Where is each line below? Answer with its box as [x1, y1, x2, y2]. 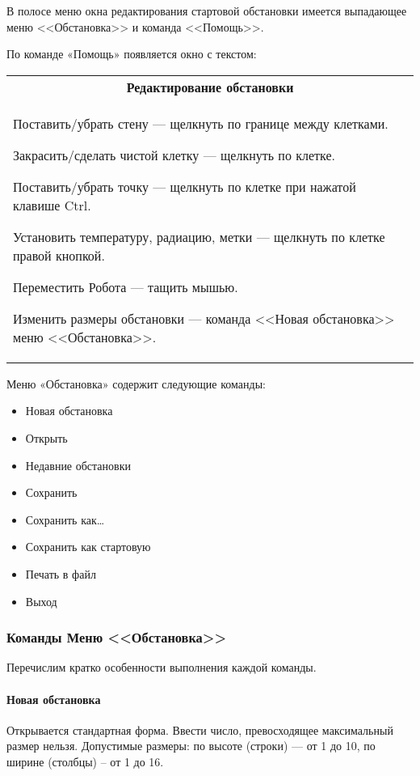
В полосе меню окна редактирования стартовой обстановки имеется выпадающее [6, 2, 407, 19]
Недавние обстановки [25, 456, 131, 473]
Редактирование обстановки [126, 77, 294, 96]
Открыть [25, 429, 68, 446]
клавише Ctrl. [13, 195, 91, 214]
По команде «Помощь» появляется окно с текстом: [6, 45, 257, 62]
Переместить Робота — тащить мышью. [13, 277, 238, 296]
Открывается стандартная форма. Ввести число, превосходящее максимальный [6, 721, 393, 738]
